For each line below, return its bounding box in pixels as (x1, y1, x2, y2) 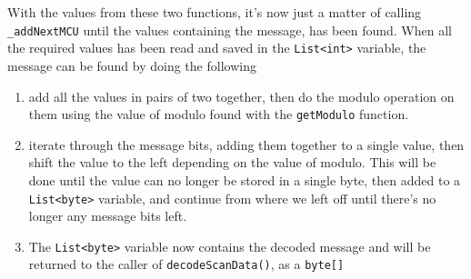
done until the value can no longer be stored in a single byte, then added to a (28, 170, 461, 189)
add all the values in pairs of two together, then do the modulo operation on (28, 86, 455, 105)
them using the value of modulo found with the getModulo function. (28, 105, 409, 124)
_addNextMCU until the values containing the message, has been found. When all (7, 20, 452, 39)
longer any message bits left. (28, 206, 187, 225)
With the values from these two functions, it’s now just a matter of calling (7, 3, 422, 21)
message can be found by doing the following (7, 55, 256, 75)
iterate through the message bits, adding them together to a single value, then (28, 135, 465, 154)
